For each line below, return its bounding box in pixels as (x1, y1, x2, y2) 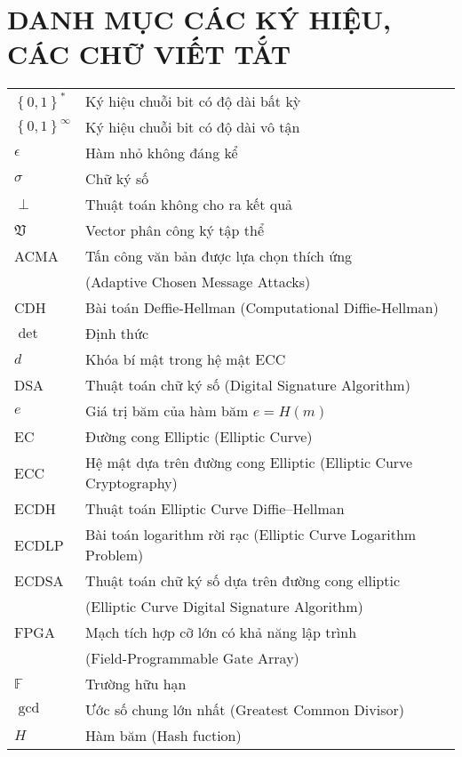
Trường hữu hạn (85, 673, 187, 695)
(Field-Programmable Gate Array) (85, 648, 299, 669)
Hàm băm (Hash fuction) (85, 725, 242, 746)
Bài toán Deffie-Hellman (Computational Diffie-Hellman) (85, 297, 439, 318)
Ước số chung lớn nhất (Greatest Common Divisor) (85, 699, 404, 721)
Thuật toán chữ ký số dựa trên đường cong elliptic (85, 570, 401, 592)
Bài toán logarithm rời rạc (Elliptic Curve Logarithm (85, 524, 417, 545)
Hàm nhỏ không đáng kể (85, 142, 238, 164)
